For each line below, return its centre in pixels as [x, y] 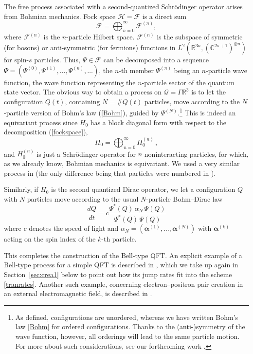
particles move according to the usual [83, 198]
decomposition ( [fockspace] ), [46, 132]
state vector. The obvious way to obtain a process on [83, 92]
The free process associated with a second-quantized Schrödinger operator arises [123, 6]
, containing [82, 101]
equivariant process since [41, 122]
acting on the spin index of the [50, 239]
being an [187, 70]
